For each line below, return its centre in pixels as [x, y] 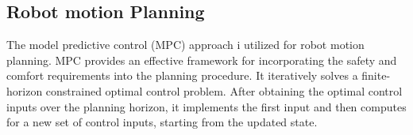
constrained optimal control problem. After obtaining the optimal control [224, 90]
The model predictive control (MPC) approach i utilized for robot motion [185, 45]
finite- [376, 75]
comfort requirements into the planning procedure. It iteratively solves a [182, 75]
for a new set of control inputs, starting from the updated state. [162, 122]
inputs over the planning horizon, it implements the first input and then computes [206, 106]
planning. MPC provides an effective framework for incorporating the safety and [202, 60]
